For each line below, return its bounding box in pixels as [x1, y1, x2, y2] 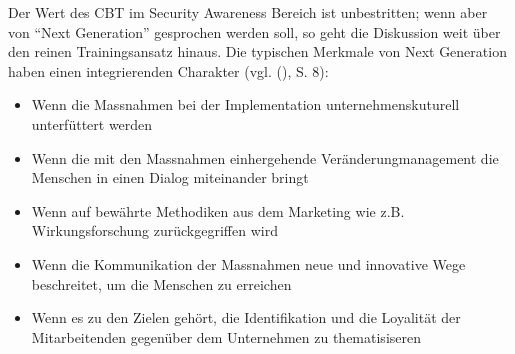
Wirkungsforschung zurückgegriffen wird [31, 220, 278, 241]
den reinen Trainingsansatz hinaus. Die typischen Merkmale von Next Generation [8, 41, 507, 62]
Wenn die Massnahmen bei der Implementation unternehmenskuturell [31, 94, 460, 115]
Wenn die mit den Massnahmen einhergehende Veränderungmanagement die [31, 147, 499, 168]
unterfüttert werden [31, 113, 153, 134]
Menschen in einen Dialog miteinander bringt [31, 167, 309, 188]
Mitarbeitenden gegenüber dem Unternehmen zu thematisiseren [31, 326, 421, 347]
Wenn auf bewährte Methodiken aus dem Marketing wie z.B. [31, 200, 405, 221]
